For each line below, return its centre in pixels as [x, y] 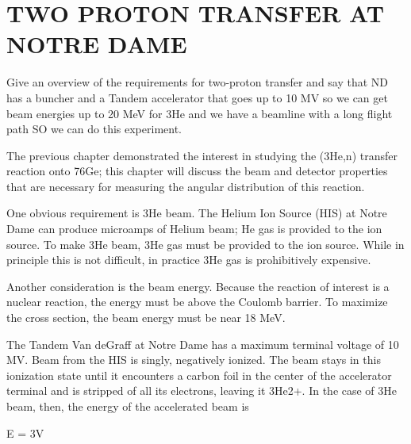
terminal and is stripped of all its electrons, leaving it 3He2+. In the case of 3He [202, 390]
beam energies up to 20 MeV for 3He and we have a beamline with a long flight [200, 113]
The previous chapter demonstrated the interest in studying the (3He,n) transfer [202, 155]
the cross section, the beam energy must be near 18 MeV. [146, 318]
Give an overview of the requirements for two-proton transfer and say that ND [198, 82]
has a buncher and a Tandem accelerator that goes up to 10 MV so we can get [197, 97]
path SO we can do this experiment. [94, 129]
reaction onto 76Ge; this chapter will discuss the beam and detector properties [197, 171]
